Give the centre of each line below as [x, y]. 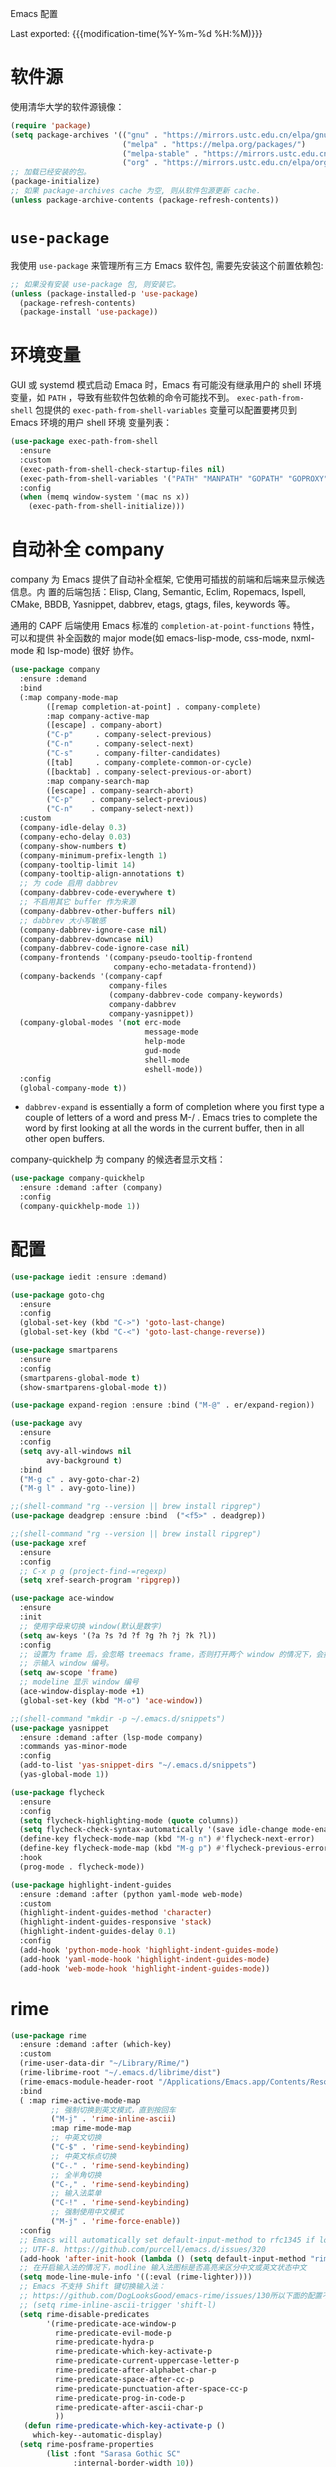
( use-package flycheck [57, 1792]
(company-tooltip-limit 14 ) [78, 865]
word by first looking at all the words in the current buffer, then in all [164, 1128]
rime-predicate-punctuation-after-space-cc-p [151, 2388]
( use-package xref [48, 1543]
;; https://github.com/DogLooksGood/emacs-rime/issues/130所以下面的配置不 [174, 2296]
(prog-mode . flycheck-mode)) [82, 1867]
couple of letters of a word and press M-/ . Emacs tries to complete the [171, 1118]
